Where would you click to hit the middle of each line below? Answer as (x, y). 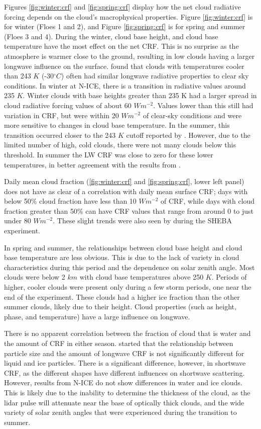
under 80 (18, 221)
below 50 (18, 201)
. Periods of (229, 277)
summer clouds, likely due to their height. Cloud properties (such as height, (120, 307)
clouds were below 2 (35, 277)
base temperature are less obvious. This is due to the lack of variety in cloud (122, 257)
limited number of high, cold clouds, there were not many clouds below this (120, 145)
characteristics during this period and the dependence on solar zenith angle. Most (129, 267)
